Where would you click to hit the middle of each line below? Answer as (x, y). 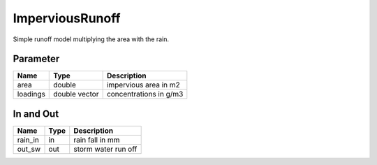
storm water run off (105, 149)
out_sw (29, 149)
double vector (76, 94)
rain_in (28, 140)
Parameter (36, 59)
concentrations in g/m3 (145, 94)
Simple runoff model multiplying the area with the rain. (91, 39)
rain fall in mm (97, 140)
